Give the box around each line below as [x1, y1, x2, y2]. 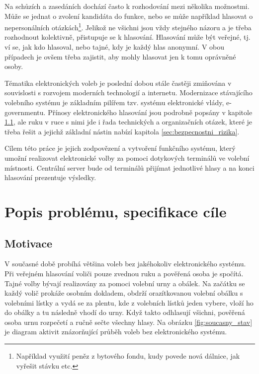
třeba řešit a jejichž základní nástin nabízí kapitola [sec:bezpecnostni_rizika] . [4, 126, 240, 136]
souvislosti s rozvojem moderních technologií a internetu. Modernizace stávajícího [4, 87, 253, 98]
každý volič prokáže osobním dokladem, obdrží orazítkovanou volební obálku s [4, 288, 243, 298]
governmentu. [4, 107, 46, 117]
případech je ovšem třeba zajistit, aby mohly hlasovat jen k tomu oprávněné [4, 51, 236, 62]
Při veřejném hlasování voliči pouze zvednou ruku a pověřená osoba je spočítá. [4, 268, 244, 278]
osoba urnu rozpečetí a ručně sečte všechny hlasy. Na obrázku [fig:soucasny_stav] [4, 316, 253, 327]
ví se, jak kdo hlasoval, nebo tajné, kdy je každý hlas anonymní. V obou [4, 42, 225, 52]
